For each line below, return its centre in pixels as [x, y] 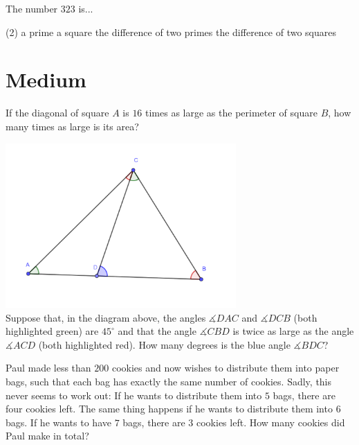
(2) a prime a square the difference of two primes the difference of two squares [171, 32]
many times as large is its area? [72, 126]
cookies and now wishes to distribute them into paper [225, 368]
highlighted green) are [52, 331]
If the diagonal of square [57, 113]
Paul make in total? [47, 436]
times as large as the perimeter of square [231, 113]
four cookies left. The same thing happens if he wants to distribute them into [169, 409]
